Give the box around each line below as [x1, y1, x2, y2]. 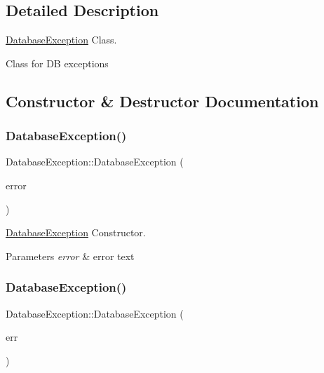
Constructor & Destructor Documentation [6, 90, 319, 111]
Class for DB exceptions [6, 55, 109, 70]
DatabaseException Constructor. [6, 225, 146, 240]
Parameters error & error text [6, 248, 135, 263]
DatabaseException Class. [6, 32, 117, 47]
